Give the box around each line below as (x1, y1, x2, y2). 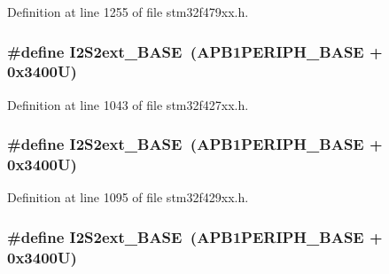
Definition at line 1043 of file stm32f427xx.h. (7, 95, 249, 114)
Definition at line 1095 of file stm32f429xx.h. (7, 188, 249, 207)
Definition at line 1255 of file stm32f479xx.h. (7, 3, 249, 20)
